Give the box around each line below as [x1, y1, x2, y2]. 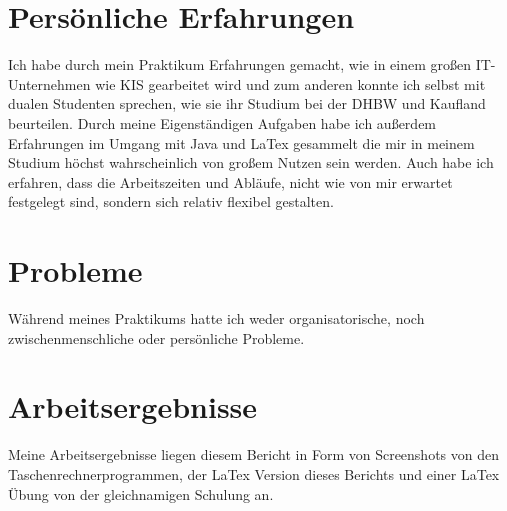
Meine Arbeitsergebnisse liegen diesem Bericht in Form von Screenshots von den [8, 444, 500, 465]
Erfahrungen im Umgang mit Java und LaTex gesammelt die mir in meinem [8, 132, 475, 153]
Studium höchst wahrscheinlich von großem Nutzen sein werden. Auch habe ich [8, 152, 494, 173]
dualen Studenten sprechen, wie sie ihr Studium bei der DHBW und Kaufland [8, 93, 486, 114]
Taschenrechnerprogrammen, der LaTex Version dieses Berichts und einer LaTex [8, 463, 500, 484]
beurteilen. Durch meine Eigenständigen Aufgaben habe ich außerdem [8, 112, 437, 133]
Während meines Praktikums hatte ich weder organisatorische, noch [8, 308, 425, 328]
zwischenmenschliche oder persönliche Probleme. [8, 327, 305, 348]
